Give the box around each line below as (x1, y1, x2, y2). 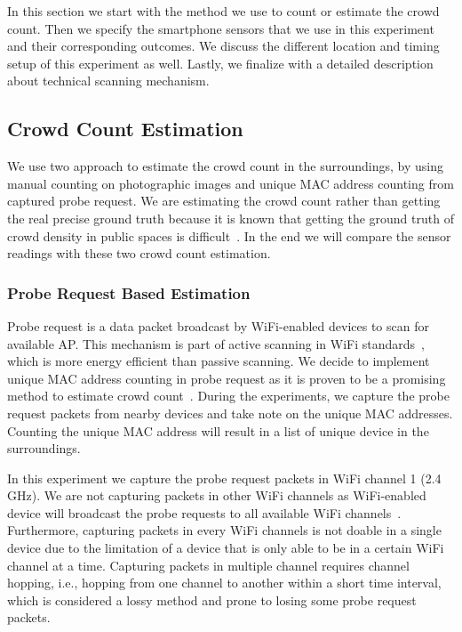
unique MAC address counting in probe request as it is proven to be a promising (7, 369, 446, 387)
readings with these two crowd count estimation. (7, 244, 271, 263)
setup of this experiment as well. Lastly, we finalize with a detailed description (7, 53, 434, 72)
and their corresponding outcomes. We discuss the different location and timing (7, 36, 440, 55)
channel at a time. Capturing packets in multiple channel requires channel (7, 555, 410, 574)
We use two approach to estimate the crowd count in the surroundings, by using (7, 157, 443, 175)
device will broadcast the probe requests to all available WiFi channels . (7, 503, 402, 522)
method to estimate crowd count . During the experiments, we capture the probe (7, 386, 450, 405)
